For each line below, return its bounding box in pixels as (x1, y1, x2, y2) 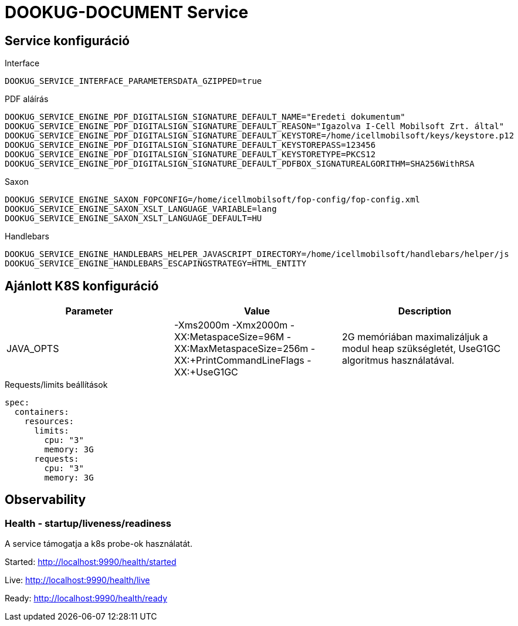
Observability (5, 492, 86, 507)
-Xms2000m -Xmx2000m (174, 319, 288, 331)
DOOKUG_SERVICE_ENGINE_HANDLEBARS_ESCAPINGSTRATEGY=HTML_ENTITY (5, 259, 307, 269)
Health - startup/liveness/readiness (5, 517, 171, 529)
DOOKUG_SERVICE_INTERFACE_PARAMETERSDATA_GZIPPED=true (5, 76, 262, 86)
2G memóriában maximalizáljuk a (341, 331, 488, 343)
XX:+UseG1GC (174, 366, 238, 378)
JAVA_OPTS (6, 343, 59, 355)
